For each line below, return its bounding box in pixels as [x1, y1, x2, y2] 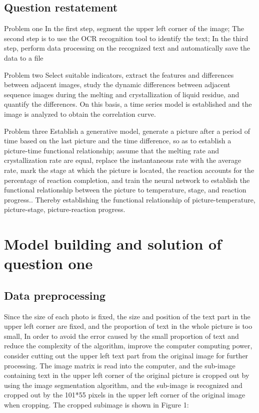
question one [4, 253, 93, 274]
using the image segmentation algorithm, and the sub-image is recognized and [4, 379, 242, 390]
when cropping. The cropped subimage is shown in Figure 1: [4, 399, 189, 409]
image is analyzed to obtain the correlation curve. [4, 108, 156, 119]
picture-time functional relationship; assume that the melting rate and [4, 145, 219, 155]
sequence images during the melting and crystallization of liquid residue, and [4, 89, 239, 99]
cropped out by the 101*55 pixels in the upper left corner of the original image [4, 389, 245, 400]
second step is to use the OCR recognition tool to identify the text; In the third [4, 33, 248, 43]
